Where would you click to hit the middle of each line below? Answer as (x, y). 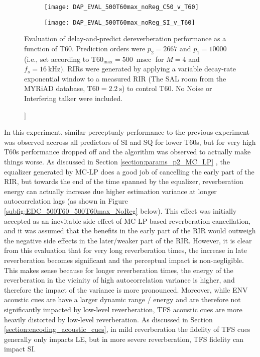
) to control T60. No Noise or (167, 88)
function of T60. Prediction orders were (85, 48)
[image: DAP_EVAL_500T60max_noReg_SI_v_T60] (120, 22)
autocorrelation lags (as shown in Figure (66, 201)
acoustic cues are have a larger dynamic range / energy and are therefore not (122, 299)
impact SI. (20, 349)
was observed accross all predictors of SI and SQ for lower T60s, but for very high (130, 142)
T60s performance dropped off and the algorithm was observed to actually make (127, 152)
